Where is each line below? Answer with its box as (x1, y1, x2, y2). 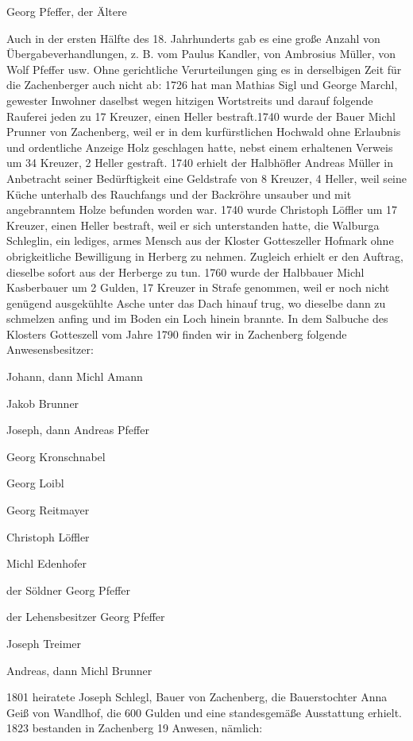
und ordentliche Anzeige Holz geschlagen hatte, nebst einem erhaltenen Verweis (6, 138, 393, 155)
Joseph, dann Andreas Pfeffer (6, 421, 149, 438)
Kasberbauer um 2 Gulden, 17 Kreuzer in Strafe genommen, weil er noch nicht (6, 279, 390, 296)
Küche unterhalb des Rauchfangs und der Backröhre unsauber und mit (6, 185, 352, 202)
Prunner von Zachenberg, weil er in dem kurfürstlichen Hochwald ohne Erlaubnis (6, 123, 401, 140)
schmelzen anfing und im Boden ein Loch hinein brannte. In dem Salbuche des (6, 310, 388, 327)
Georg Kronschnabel (6, 448, 106, 464)
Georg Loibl (6, 475, 64, 491)
